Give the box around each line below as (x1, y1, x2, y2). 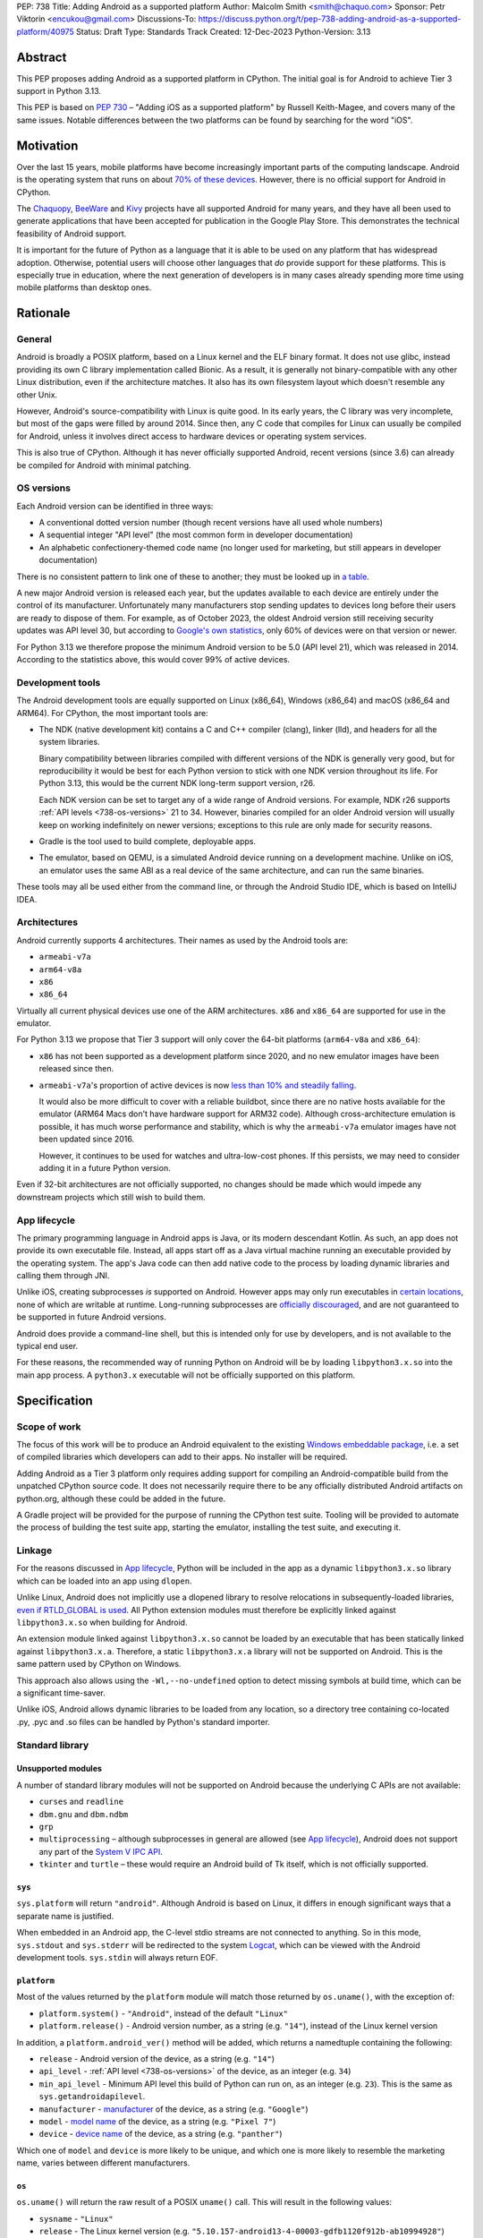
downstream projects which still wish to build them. (16, 1192, 206, 1202)
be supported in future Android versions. (16, 1311, 167, 1322)
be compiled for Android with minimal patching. (16, 459, 191, 470)
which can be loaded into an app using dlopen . (16, 1576, 192, 1586)
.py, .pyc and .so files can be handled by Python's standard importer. (16, 1716, 270, 1727)
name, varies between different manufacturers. (16, 2157, 191, 2168)
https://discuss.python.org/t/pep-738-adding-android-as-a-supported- (198, 13, 462, 24)
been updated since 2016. (38, 1133, 134, 1145)
